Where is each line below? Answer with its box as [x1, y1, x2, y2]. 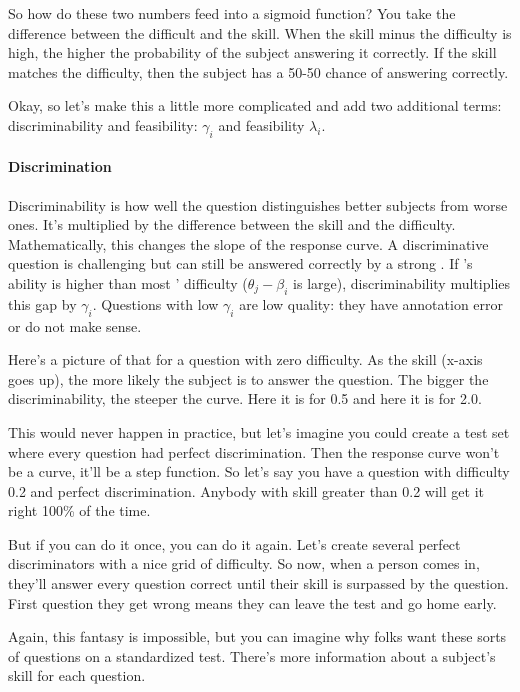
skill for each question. [8, 665, 146, 686]
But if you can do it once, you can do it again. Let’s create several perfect [8, 533, 461, 554]
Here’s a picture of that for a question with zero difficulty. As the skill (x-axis [8, 349, 483, 370]
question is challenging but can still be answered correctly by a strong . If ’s [8, 253, 473, 274]
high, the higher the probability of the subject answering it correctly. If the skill [8, 42, 497, 63]
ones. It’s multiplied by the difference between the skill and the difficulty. [8, 214, 456, 235]
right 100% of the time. [8, 500, 151, 521]
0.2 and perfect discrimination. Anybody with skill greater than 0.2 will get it [8, 480, 484, 501]
